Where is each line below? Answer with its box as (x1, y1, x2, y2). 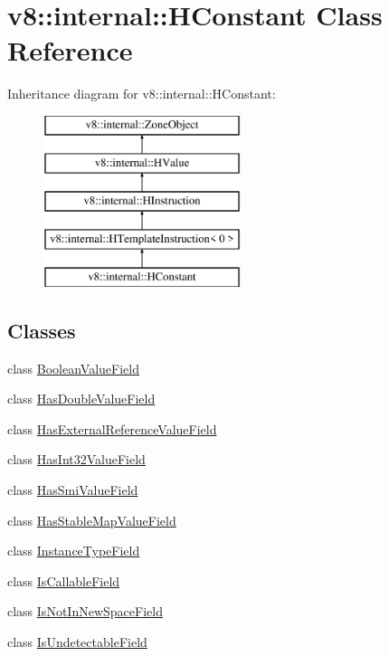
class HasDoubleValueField (7, 389, 156, 408)
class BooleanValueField (7, 358, 140, 377)
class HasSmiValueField (7, 480, 138, 499)
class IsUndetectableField (7, 632, 147, 651)
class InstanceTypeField (7, 541, 140, 560)
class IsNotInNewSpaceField (7, 602, 163, 621)
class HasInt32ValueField (7, 450, 146, 469)
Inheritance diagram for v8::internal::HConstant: (7, 84, 276, 103)
